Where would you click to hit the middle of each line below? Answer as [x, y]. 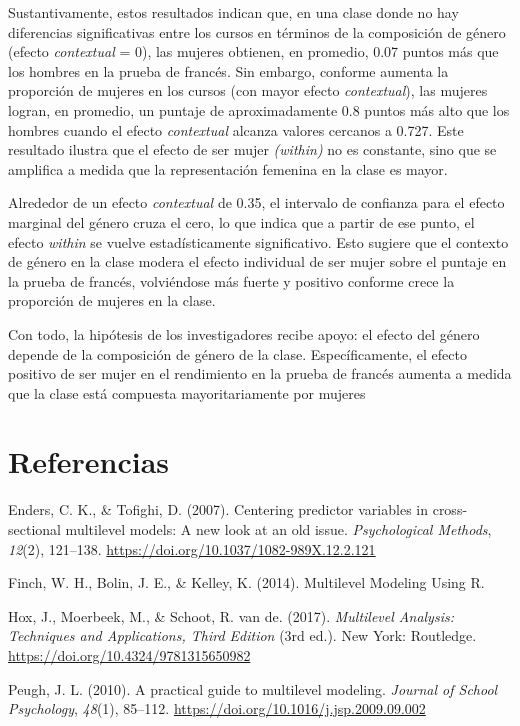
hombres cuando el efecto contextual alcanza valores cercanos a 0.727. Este [236, 129]
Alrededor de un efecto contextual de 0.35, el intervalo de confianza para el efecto [256, 202]
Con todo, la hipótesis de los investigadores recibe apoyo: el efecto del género [244, 333]
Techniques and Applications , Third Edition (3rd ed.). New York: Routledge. [242, 635]
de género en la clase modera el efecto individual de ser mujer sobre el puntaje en [257, 261]
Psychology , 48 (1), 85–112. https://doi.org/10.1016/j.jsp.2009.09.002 [217, 708]
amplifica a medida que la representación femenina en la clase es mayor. [228, 168]
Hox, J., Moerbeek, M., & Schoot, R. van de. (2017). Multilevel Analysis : [231, 615]
